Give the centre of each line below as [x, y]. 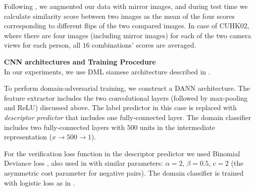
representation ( [28, 137]
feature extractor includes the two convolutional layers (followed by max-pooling [126, 97]
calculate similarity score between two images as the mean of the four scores [120, 16]
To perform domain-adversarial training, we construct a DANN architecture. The [127, 88]
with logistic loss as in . [40, 182]
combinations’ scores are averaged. [144, 45]
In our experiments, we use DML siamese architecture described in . [107, 71]
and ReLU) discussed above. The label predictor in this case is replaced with [120, 107]
